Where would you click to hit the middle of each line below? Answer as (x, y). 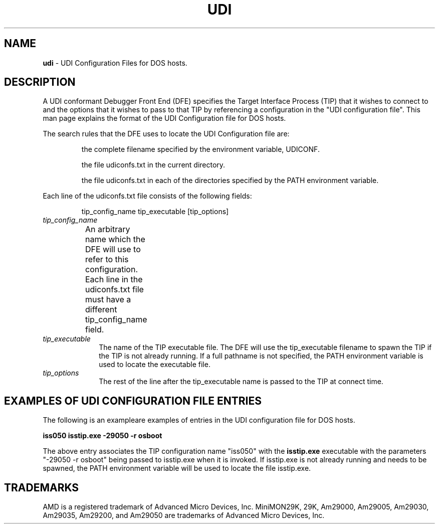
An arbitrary (107, 229)
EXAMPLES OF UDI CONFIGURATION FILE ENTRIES (133, 401)
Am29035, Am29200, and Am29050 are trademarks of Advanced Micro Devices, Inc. (184, 515)
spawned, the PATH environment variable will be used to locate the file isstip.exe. (177, 468)
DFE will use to (113, 249)
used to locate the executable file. (155, 365)
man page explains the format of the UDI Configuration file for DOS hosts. (164, 118)
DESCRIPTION (40, 82)
